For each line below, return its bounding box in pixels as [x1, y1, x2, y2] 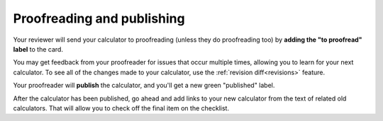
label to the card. [13, 45, 64, 53]
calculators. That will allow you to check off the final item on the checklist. [13, 103, 230, 113]
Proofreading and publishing [13, 11, 185, 26]
